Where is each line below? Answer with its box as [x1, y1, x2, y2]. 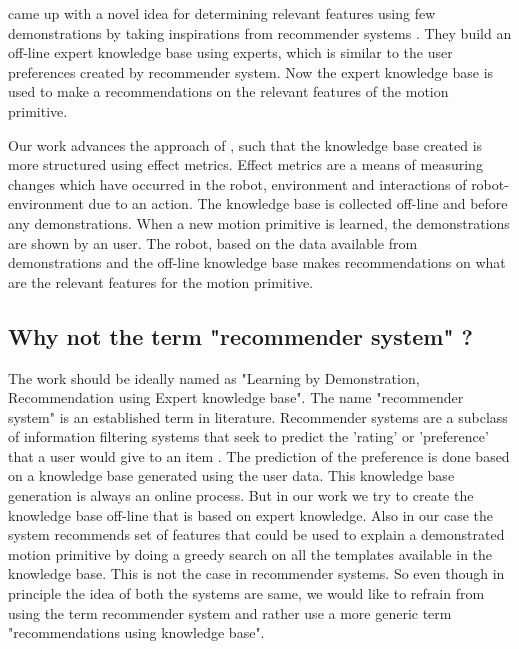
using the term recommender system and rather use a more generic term [8, 602, 452, 623]
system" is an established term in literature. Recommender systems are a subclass [8, 406, 508, 427]
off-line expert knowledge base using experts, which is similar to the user [8, 42, 453, 63]
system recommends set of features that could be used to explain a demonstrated [8, 524, 505, 545]
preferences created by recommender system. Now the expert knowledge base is [8, 61, 494, 82]
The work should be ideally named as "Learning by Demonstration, [8, 367, 420, 388]
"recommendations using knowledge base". [8, 622, 265, 643]
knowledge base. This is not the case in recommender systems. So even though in [8, 563, 505, 584]
